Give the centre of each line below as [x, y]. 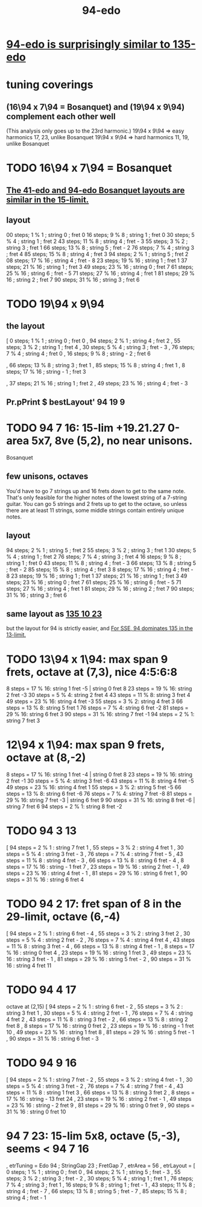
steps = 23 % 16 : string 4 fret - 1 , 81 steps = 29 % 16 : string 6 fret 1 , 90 [97, 873]
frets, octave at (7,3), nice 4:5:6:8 [92, 672]
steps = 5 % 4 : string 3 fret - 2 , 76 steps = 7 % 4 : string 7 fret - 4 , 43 [95, 1086]
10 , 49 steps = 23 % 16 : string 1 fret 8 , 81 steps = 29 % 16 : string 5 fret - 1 [100, 1032]
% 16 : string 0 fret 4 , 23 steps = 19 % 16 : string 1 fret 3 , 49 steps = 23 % [99, 953]
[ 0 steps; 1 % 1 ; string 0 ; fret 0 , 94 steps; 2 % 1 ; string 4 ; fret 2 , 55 [93, 341]
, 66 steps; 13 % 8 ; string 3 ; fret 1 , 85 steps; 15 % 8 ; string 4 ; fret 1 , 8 [96, 365]
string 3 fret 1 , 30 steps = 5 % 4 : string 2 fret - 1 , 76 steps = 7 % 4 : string [99, 1013]
